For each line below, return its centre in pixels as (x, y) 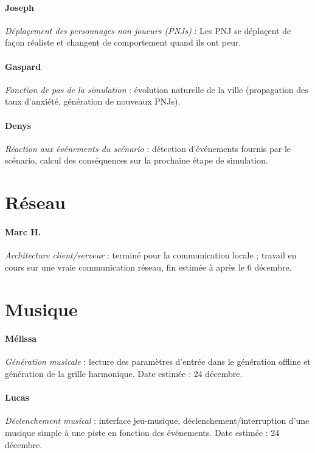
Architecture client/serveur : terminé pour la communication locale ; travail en (151, 255)
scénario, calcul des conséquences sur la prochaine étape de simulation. (137, 160)
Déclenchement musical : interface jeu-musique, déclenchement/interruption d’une (157, 420)
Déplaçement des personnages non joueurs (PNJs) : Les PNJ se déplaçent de (148, 30)
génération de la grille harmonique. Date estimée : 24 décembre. (124, 374)
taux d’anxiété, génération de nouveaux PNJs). (93, 101)
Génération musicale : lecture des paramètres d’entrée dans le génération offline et (158, 361)
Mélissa (21, 338)
